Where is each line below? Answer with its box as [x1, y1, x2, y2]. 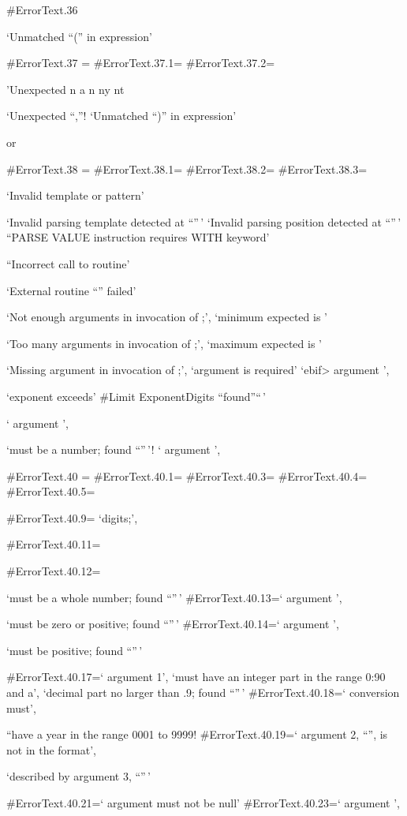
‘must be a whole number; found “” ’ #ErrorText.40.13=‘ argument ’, [6, 589, 342, 605]
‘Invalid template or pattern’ [6, 187, 144, 204]
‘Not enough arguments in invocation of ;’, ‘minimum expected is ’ [6, 309, 327, 325]
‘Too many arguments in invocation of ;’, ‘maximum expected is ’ [6, 335, 322, 351]
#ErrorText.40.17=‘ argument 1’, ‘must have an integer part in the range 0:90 [6, 668, 386, 685]
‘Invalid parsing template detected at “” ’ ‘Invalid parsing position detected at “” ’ [6, 213, 401, 230]
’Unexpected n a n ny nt [6, 80, 125, 97]
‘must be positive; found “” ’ [6, 642, 143, 658]
